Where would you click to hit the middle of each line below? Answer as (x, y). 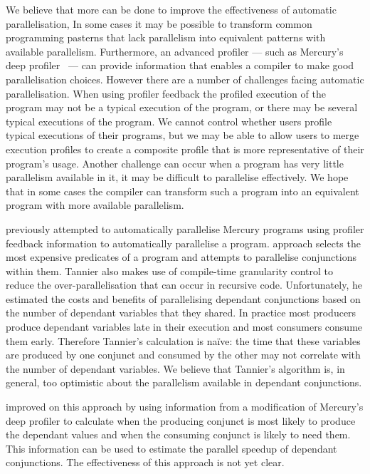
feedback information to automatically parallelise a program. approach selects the (183, 243)
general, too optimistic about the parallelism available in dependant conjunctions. (184, 382)
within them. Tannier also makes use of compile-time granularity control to (170, 271)
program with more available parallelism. (95, 205)
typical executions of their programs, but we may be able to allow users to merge (183, 135)
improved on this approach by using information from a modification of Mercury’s (185, 407)
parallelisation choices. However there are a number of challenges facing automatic (185, 79)
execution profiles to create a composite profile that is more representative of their (185, 149)
